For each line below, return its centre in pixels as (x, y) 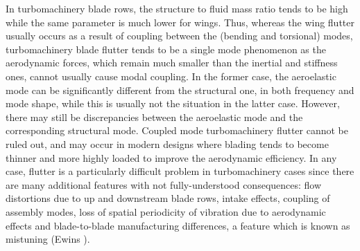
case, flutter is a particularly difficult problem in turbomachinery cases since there (180, 171)
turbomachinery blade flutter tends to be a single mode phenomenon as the (166, 49)
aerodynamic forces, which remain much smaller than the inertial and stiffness (172, 63)
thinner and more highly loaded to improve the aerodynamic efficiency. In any (171, 157)
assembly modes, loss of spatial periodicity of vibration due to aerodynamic (166, 211)
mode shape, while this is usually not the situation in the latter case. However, (173, 103)
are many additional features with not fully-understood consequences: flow (164, 184)
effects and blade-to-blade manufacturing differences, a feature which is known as (178, 225)
